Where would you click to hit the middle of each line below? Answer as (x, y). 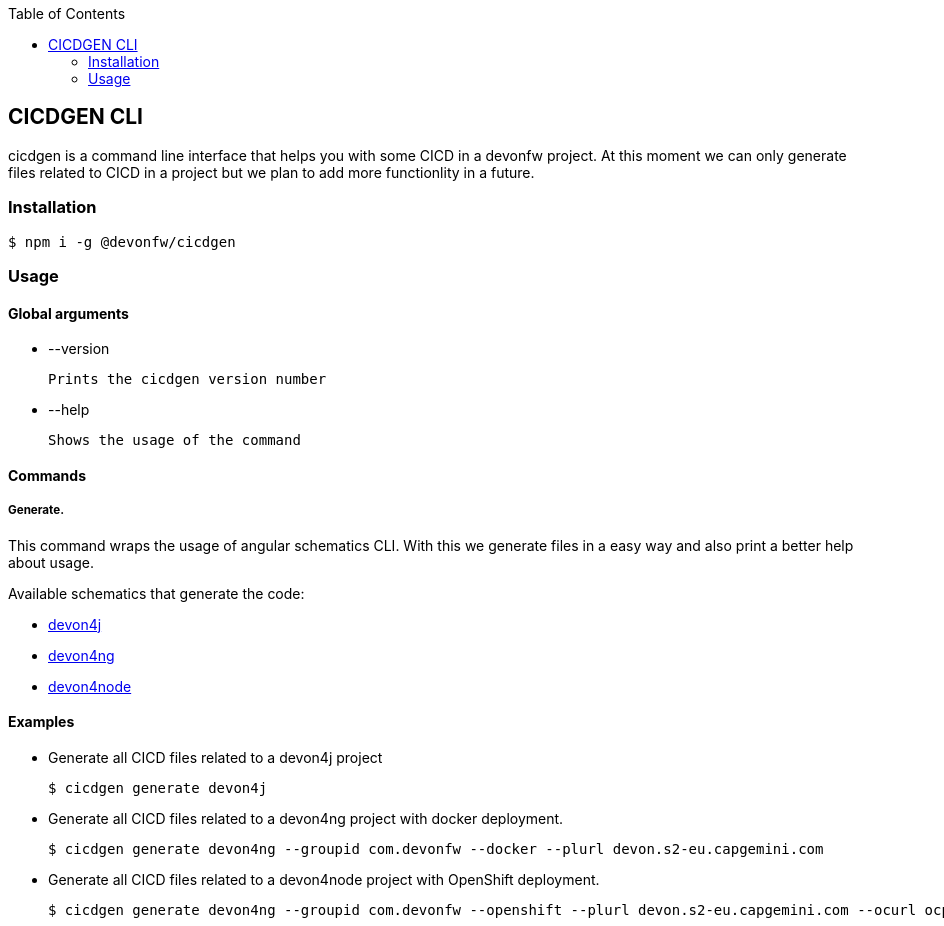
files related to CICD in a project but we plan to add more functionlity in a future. (271, 172)
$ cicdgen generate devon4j (158, 787)
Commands (47, 475)
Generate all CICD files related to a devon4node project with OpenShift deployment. (324, 879)
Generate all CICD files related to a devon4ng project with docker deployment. (306, 818)
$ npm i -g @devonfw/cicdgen (122, 241)
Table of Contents (67, 13)
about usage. (51, 562)
